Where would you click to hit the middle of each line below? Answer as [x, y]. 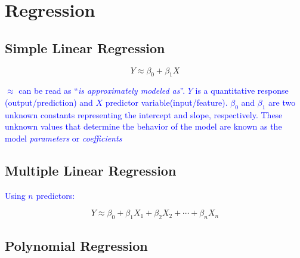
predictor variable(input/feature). [166, 102]
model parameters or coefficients [64, 138]
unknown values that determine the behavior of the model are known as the [143, 126]
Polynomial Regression [76, 245]
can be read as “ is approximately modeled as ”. [102, 90]
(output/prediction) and [49, 102]
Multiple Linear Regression [91, 170]
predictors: [55, 195]
